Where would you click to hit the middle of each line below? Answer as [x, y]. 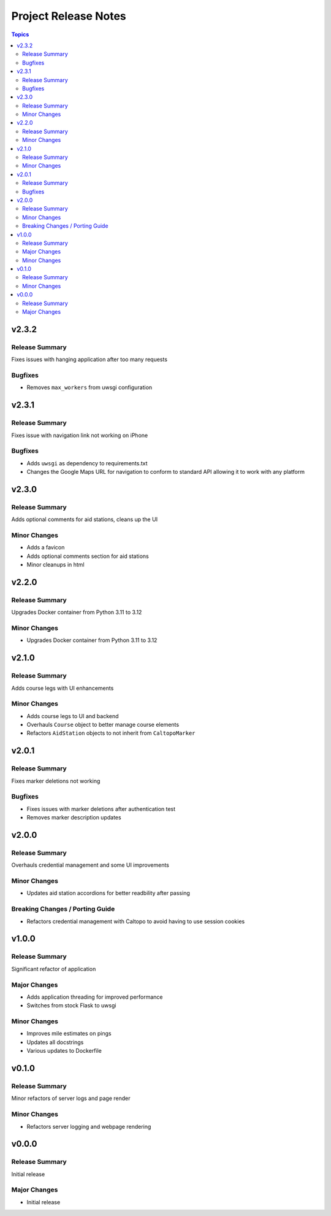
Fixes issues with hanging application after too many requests [89, 360]
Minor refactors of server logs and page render [71, 1098]
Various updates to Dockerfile [64, 1051]
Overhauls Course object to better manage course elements [103, 725]
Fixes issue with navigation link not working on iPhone [80, 435]
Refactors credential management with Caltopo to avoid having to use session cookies [136, 921]
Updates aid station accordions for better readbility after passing [108, 893]
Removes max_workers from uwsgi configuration [89, 387]
